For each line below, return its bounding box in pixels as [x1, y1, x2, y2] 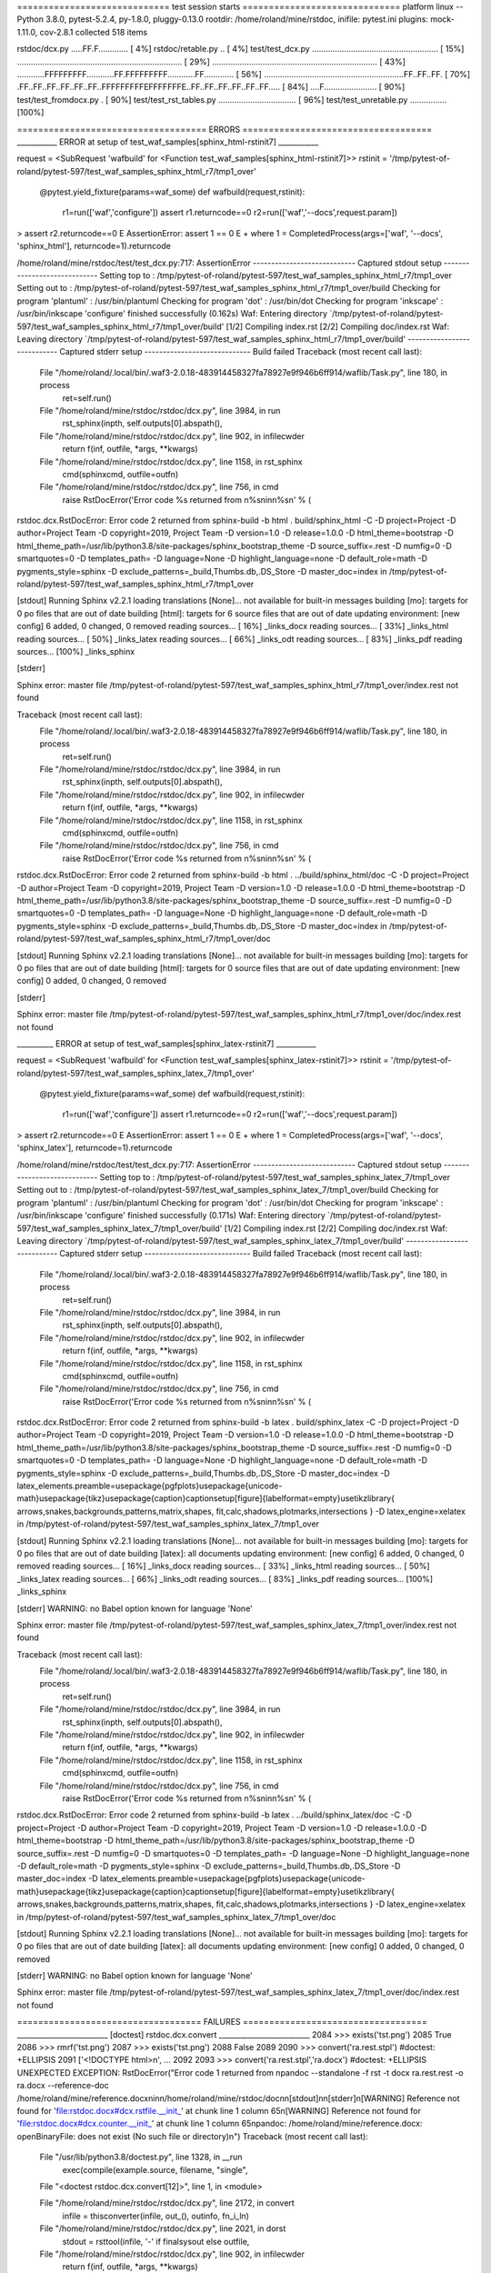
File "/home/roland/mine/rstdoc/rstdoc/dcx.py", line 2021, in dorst [39, 2223, 286, 2234]
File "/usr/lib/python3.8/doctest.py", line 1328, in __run [39, 2151, 243, 2163]
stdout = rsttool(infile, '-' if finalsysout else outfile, [62, 2236, 250, 2247]
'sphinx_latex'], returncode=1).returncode [16, 1142, 173, 1154]
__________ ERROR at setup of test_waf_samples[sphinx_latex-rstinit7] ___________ [16, 1037, 317, 1049]
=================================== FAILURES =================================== [16, 2017, 427, 2028]
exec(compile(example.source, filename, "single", [62, 2164, 248, 2175]
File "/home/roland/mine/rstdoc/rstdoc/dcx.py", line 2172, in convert [39, 2198, 295, 2208]
